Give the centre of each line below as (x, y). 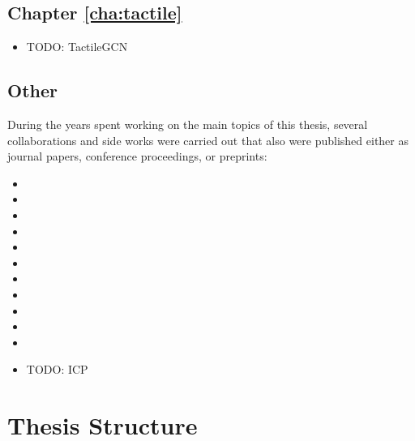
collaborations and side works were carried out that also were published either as (208, 140)
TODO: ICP (57, 369)
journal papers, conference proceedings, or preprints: (137, 156)
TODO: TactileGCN (77, 47)
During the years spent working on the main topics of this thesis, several (188, 124)
